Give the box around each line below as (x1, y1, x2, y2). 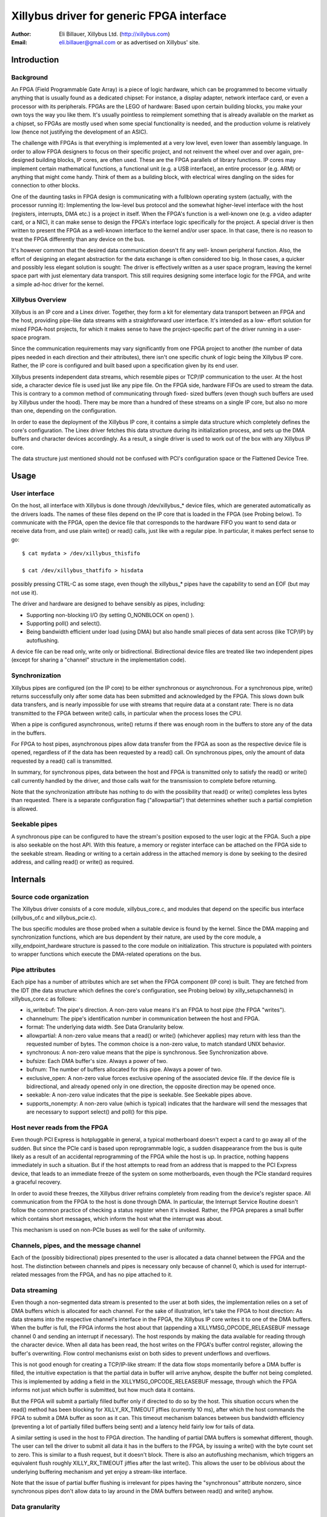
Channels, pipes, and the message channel (11, 1241, 141, 1249)
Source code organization (11, 893, 89, 901)
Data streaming (11, 1286, 58, 1294)
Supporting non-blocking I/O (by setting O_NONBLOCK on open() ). (26, 611, 195, 618)
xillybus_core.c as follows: (11, 995, 77, 1002)
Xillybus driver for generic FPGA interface (11, 9, 227, 22)
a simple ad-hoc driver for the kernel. (11, 280, 104, 288)
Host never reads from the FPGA (11, 1123, 108, 1132)
